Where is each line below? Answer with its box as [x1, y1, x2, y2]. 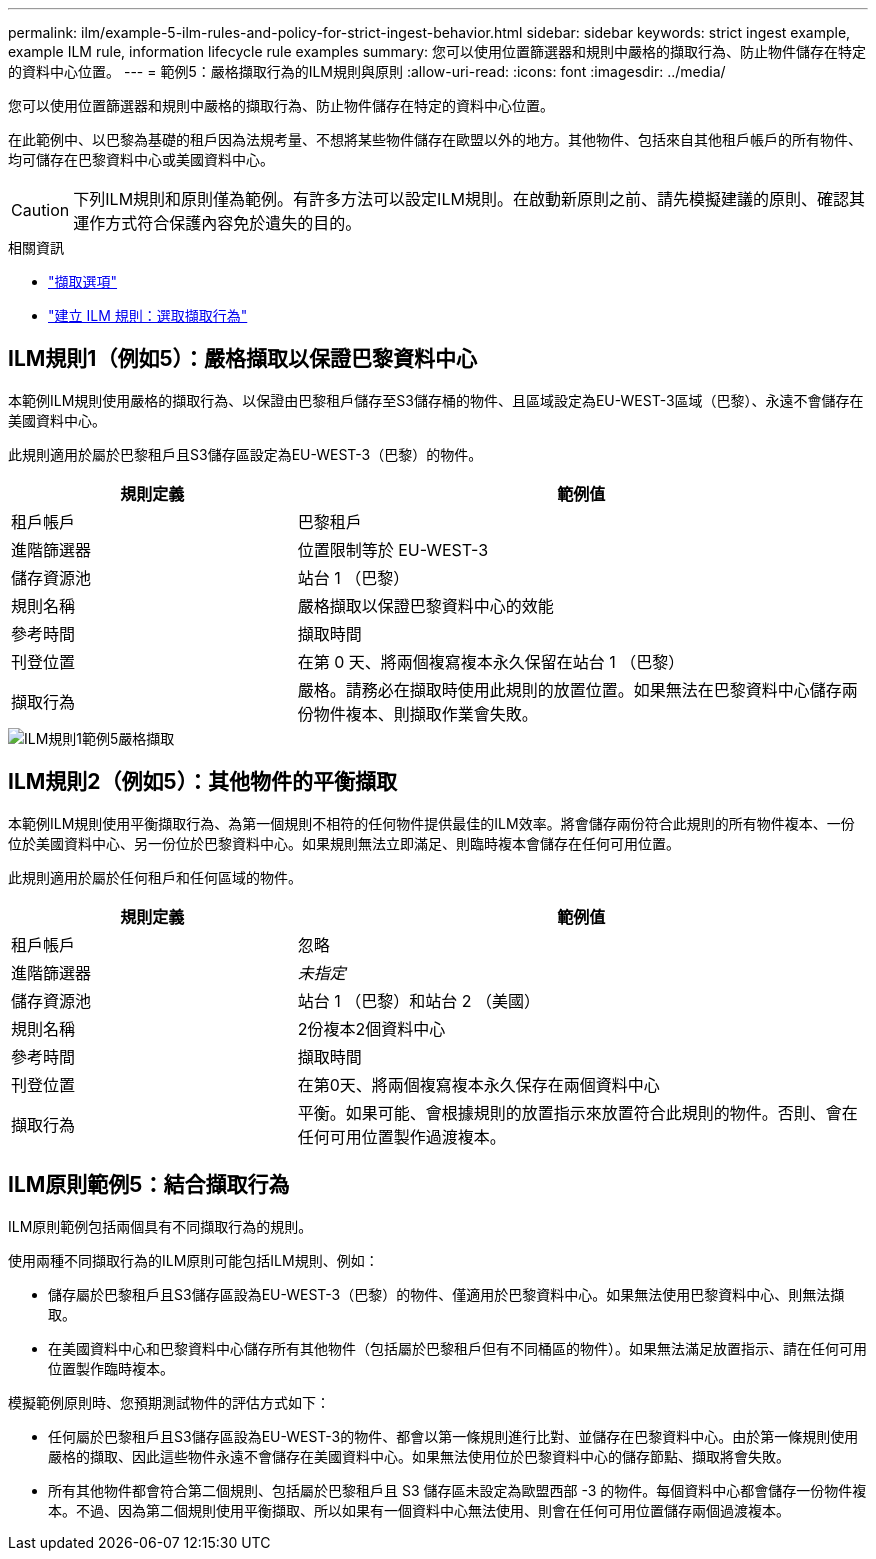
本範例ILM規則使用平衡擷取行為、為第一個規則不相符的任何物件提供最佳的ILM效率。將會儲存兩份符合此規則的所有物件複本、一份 [8, 814, 855, 832]
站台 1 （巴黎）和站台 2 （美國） [297, 990, 540, 1011]
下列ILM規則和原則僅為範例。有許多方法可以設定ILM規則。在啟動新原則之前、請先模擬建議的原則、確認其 [73, 189, 865, 209]
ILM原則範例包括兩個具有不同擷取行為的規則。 [8, 1217, 313, 1235]
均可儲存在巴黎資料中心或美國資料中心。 [8, 151, 274, 168]
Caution [11, 200, 70, 220]
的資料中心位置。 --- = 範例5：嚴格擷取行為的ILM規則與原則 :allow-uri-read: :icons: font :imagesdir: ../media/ [8, 63, 726, 80]
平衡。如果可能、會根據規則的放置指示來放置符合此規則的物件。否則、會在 [297, 1102, 858, 1123]
